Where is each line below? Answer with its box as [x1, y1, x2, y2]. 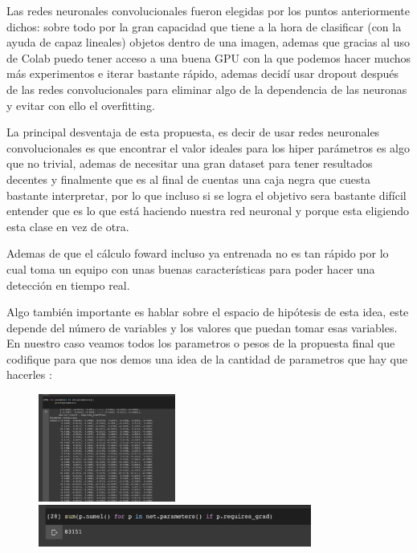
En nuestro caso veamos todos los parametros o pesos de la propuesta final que [6, 335, 395, 352]
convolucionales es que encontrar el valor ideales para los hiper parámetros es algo [6, 139, 410, 156]
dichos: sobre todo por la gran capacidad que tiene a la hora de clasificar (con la [6, 18, 402, 35]
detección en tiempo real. [6, 276, 130, 293]
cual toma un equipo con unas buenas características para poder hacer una [6, 260, 375, 277]
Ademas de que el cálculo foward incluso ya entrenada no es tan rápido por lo [6, 245, 389, 262]
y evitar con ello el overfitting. [6, 96, 155, 113]
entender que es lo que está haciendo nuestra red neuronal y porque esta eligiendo [6, 202, 409, 219]
